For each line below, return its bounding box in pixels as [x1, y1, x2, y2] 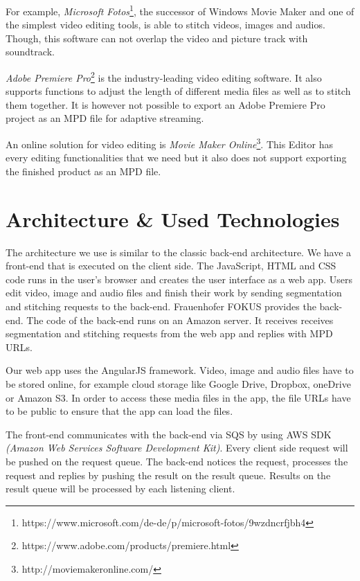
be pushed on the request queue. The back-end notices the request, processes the [6, 454, 348, 468]
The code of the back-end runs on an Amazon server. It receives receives [26, 312, 334, 327]
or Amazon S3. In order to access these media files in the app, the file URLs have [6, 390, 351, 404]
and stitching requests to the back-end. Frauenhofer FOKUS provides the [6, 299, 316, 313]
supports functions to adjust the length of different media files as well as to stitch [6, 84, 351, 98]
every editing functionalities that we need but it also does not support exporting [6, 150, 347, 165]
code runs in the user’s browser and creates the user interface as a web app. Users [6, 271, 353, 286]
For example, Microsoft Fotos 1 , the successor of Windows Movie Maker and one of [6, 2, 354, 18]
